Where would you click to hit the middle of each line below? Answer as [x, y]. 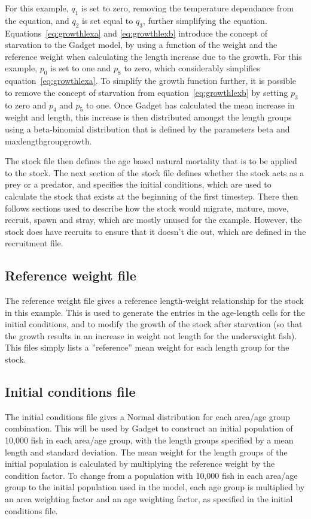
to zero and [26, 105]
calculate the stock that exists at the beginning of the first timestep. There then [152, 196]
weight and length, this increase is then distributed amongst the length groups [148, 117]
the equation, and [37, 20]
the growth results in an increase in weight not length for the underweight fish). [151, 335]
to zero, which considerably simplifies [192, 68]
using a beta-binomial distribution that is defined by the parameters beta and [147, 129]
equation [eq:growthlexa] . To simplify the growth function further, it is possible [151, 81]
